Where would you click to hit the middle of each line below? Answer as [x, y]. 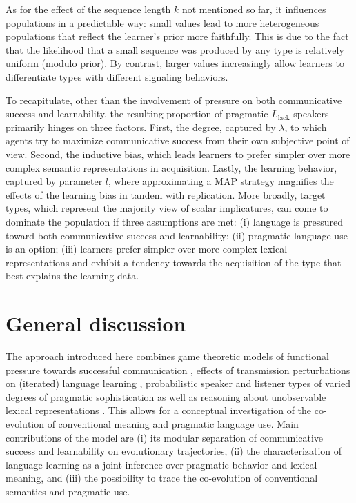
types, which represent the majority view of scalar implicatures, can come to [167, 208]
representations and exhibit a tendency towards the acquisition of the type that [174, 262]
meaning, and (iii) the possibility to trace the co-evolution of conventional [162, 478]
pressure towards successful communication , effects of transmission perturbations [178, 369]
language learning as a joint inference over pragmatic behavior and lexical [161, 464]
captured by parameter [54, 181]
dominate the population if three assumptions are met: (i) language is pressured [175, 221]
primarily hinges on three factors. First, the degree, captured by [141, 127]
